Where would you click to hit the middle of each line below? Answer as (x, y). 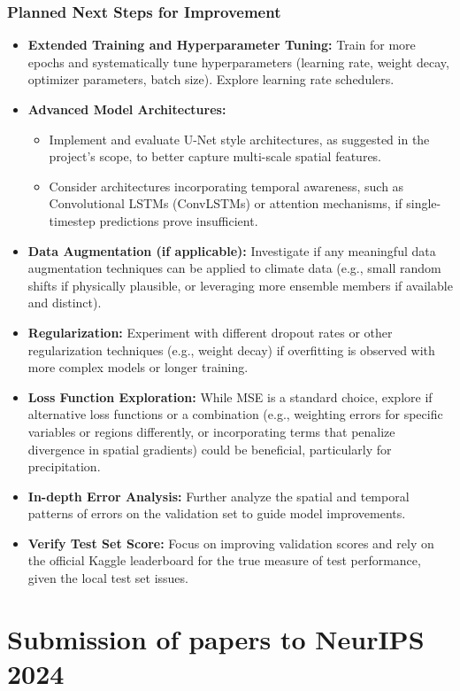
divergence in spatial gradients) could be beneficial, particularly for (210, 449)
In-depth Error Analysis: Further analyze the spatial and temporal (218, 496)
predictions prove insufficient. (179, 220)
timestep (72, 220)
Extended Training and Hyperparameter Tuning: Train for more (222, 45)
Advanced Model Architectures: (127, 109)
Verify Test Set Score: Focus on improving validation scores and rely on (231, 543)
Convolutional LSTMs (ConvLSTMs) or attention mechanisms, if (226, 203)
